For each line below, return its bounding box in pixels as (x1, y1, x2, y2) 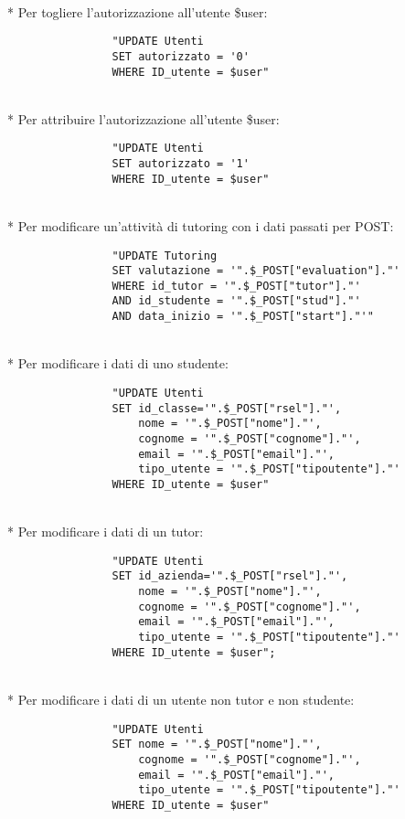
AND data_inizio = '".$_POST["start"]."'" (112, 310, 374, 324)
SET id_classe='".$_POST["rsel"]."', (112, 401, 342, 415)
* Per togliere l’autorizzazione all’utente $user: (7, 2, 268, 21)
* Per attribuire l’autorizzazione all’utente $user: (7, 109, 280, 128)
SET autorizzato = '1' (112, 157, 250, 170)
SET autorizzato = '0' (112, 49, 250, 63)
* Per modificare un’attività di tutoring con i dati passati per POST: (7, 216, 394, 235)
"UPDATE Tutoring (112, 249, 218, 262)
